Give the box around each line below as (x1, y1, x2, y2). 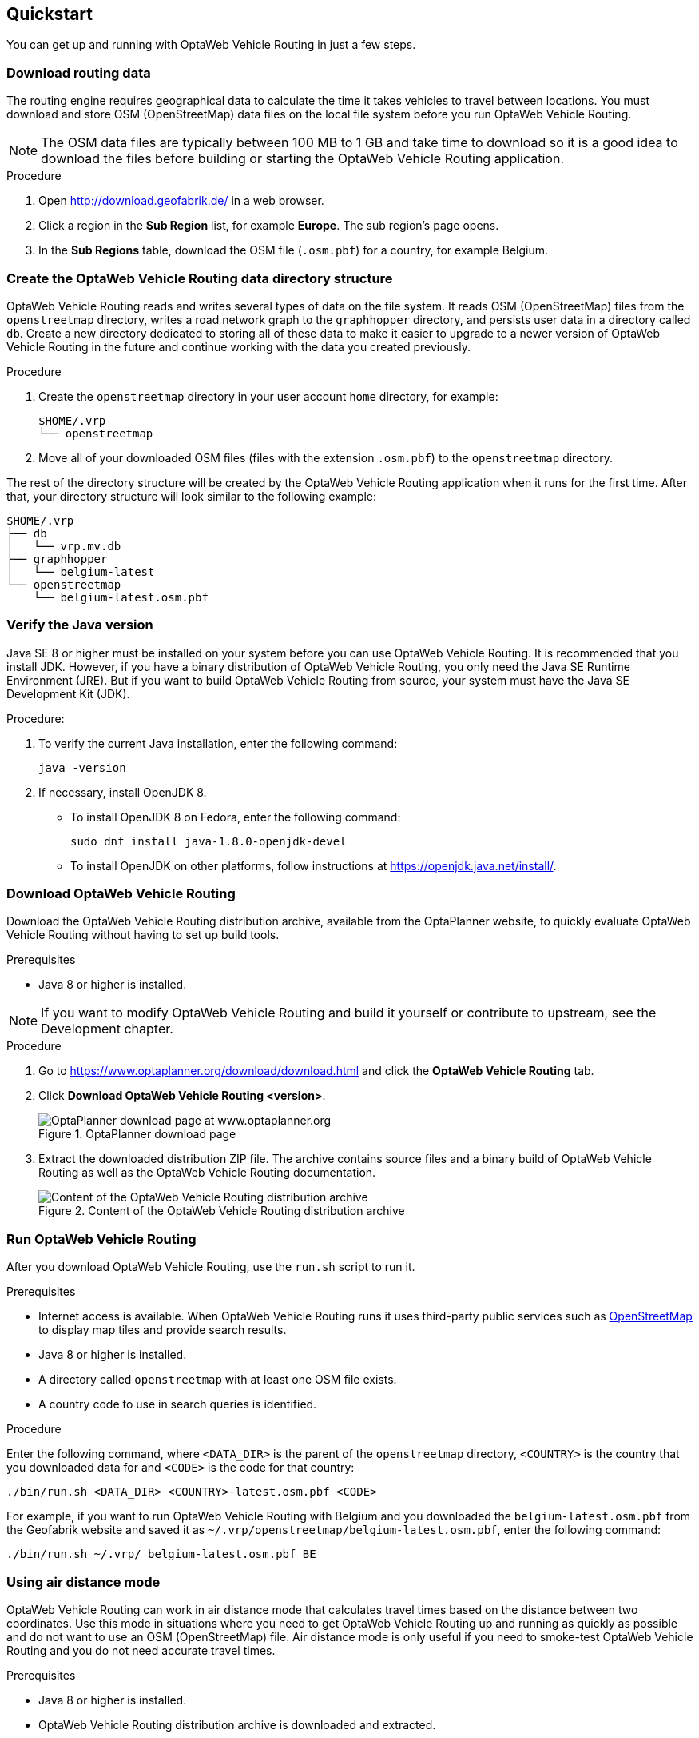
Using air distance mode (6, 1573, 161, 1590)
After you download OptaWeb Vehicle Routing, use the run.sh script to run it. (6, 1260, 415, 1274)
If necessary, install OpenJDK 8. (38, 785, 207, 799)
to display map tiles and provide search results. (38, 1323, 287, 1337)
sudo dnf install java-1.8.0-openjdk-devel (70, 834, 347, 848)
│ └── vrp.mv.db (6, 539, 121, 553)
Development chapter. (41, 1021, 173, 1037)
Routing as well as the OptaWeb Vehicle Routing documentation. (38, 1165, 376, 1180)
